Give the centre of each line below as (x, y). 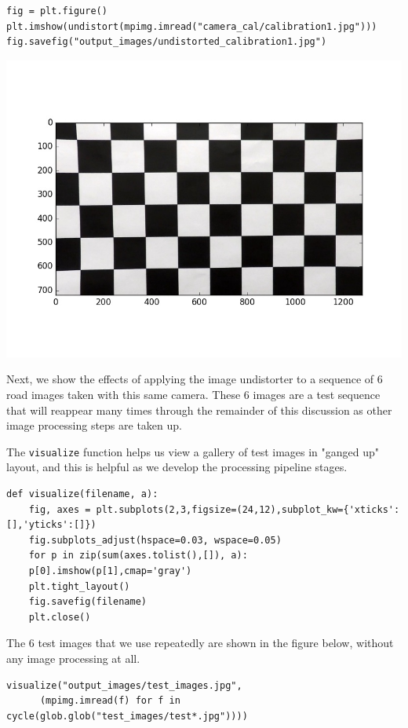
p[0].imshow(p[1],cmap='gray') (110, 571)
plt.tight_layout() (79, 586)
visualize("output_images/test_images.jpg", (124, 685)
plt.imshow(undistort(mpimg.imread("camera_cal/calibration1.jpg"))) (192, 26)
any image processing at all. (73, 658)
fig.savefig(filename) (87, 602)
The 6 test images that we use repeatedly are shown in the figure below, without (200, 643)
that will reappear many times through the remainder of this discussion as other (199, 410)
